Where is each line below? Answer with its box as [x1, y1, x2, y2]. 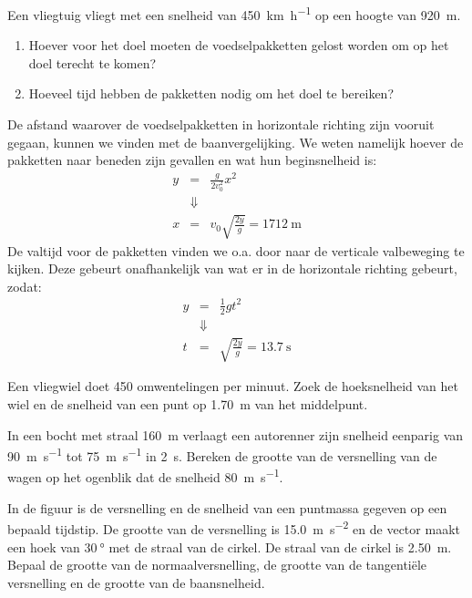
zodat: [7, 276, 42, 295]
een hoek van [7, 537, 80, 556]
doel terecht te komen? [28, 53, 157, 72]
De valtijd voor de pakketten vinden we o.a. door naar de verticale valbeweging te [7, 241, 465, 260]
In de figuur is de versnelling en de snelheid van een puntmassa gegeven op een [7, 498, 447, 517]
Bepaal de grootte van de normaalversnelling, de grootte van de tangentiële [7, 555, 427, 574]
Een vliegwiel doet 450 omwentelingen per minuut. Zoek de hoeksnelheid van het [7, 376, 458, 396]
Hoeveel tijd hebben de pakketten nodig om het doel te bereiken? [28, 84, 394, 103]
